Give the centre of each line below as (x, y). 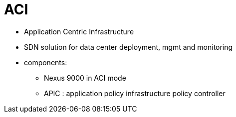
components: (46, 62)
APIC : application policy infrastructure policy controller (135, 93)
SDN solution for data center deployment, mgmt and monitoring (128, 47)
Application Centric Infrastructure (79, 31)
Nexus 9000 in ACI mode (85, 78)
